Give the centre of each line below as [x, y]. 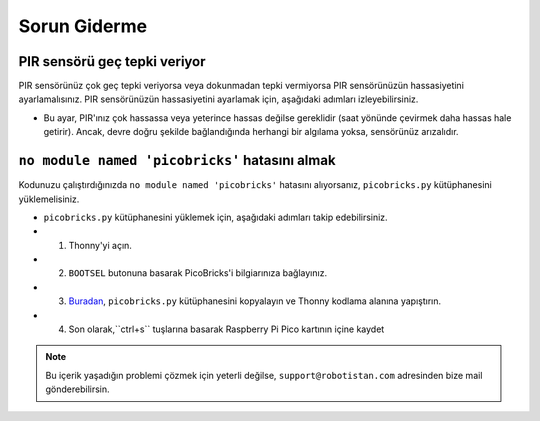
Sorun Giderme [83, 26]
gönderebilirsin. [77, 389]
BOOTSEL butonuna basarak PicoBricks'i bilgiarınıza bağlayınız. [198, 273]
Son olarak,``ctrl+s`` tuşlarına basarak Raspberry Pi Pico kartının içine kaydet [226, 329]
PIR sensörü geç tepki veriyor [112, 61]
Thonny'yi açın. [100, 245]
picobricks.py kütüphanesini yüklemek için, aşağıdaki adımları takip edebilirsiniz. [216, 217]
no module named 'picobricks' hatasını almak [177, 160]
